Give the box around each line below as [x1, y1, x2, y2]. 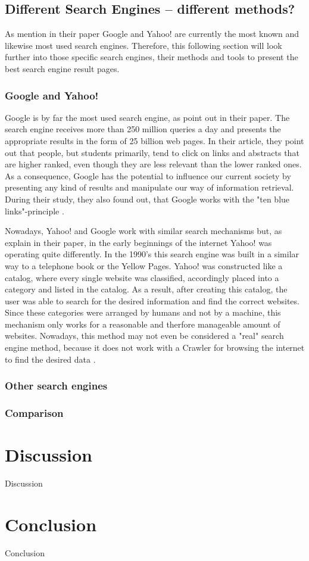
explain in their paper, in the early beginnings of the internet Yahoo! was [5, 236, 272, 248]
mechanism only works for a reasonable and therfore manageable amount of [5, 317, 280, 330]
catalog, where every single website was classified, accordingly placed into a [5, 271, 279, 283]
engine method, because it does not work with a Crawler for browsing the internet [5, 341, 305, 354]
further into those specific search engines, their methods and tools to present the [5, 51, 298, 63]
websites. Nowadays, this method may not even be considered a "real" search [5, 329, 284, 342]
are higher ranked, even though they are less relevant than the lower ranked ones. [5, 158, 302, 170]
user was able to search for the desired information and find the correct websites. [5, 294, 299, 307]
